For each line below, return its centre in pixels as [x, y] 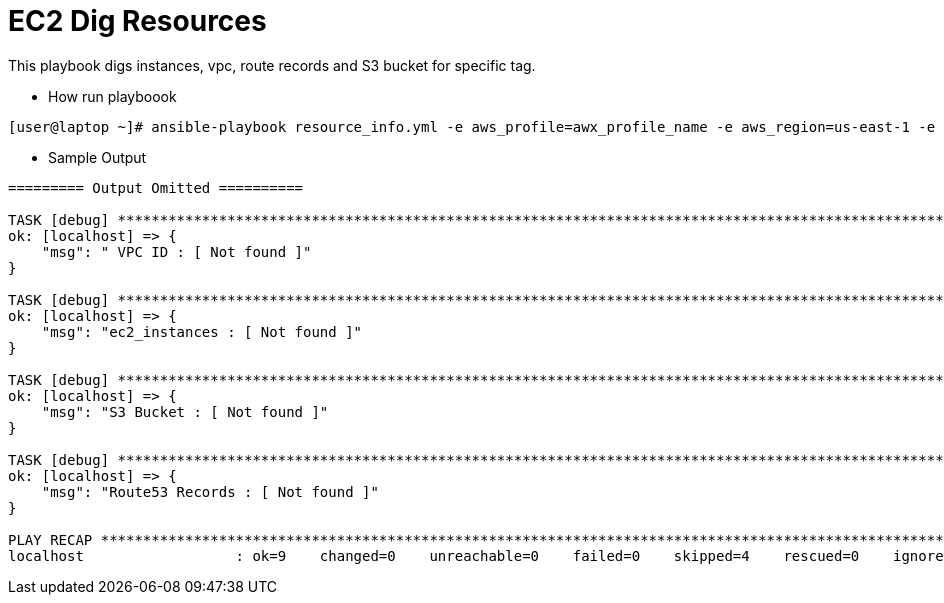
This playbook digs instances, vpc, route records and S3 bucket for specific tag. [272, 65]
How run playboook [112, 96]
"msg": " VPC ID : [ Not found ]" [176, 251]
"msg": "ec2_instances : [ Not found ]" [202, 331]
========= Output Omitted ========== [156, 187]
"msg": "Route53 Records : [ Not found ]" [210, 491]
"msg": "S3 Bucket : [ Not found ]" [185, 411]
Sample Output [97, 157]
